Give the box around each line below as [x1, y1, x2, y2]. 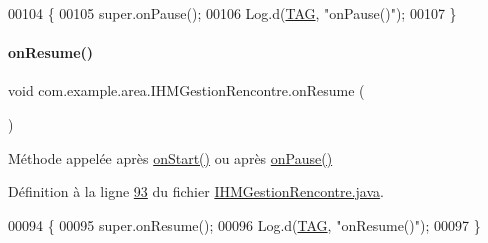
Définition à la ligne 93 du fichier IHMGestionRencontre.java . [8, 181, 384, 202]
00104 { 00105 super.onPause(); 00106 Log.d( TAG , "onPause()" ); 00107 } [8, 3, 457, 23]
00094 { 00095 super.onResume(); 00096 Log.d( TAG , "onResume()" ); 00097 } [8, 214, 481, 235]
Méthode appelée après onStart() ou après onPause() [8, 147, 333, 168]
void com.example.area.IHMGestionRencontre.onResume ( [8, 80, 365, 101]
